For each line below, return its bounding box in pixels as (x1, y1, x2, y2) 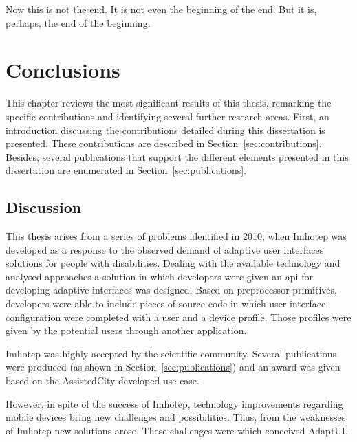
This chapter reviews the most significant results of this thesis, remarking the (6, 96, 332, 110)
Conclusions (6, 56, 120, 84)
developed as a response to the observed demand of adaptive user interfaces (6, 242, 324, 256)
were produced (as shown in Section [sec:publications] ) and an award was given (6, 360, 340, 374)
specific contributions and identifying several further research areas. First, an (6, 109, 329, 123)
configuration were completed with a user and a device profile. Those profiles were (6, 309, 351, 324)
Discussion (6, 197, 82, 218)
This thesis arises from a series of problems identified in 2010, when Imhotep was (6, 229, 347, 243)
